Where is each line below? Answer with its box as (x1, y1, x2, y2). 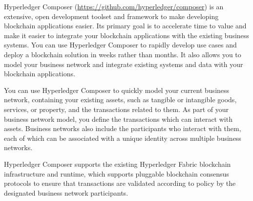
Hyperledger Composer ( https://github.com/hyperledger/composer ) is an (4, 1, 224, 11)
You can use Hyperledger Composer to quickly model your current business (4, 85, 230, 95)
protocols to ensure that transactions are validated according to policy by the (4, 178, 236, 188)
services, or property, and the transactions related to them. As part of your (4, 104, 229, 114)
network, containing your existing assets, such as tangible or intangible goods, (4, 94, 237, 105)
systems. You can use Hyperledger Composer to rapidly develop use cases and (4, 40, 237, 50)
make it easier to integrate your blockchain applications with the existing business (4, 30, 249, 40)
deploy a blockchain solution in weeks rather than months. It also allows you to (4, 49, 241, 59)
